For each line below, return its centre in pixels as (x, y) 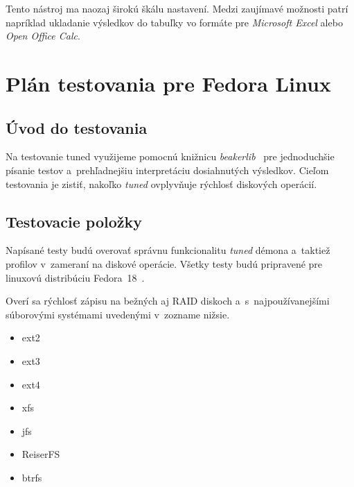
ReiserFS (41, 454)
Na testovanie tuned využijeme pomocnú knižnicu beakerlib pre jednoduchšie (170, 156)
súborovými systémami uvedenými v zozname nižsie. (118, 314)
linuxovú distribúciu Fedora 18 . (75, 277)
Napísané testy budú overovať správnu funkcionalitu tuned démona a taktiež (168, 250)
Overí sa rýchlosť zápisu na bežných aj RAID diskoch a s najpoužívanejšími (168, 301)
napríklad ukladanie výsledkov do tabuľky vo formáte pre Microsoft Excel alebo (174, 22)
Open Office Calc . (43, 36)
